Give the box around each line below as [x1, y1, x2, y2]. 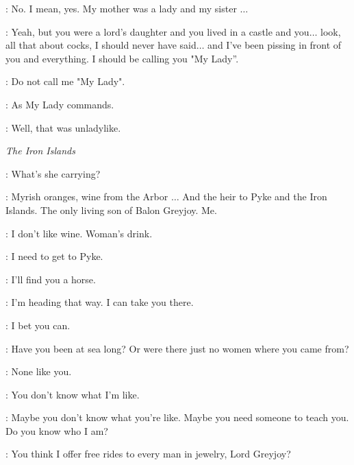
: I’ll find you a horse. [5, 272, 96, 286]
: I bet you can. [5, 318, 71, 332]
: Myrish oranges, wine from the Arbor [5, 189, 168, 204]
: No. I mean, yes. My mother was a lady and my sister [5, 1, 237, 15]
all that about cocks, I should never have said [5, 38, 197, 52]
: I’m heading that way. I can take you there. [5, 295, 194, 309]
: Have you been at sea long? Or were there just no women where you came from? [5, 341, 349, 355]
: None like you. [5, 364, 72, 379]
